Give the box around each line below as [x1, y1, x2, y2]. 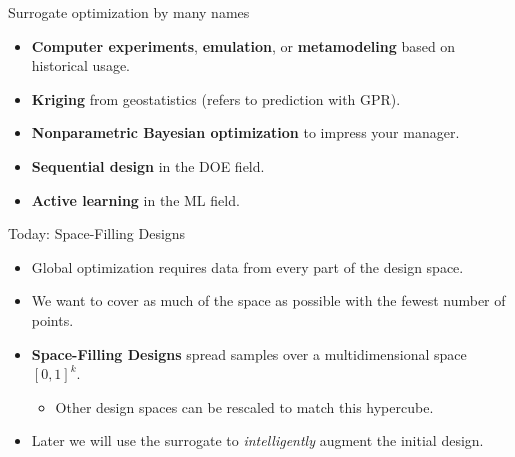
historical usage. [31, 55, 130, 76]
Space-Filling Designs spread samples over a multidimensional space [31, 343, 467, 364]
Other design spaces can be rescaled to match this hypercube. [55, 396, 434, 417]
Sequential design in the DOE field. [31, 155, 265, 176]
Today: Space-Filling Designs [8, 223, 186, 244]
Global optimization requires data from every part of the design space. [31, 256, 464, 277]
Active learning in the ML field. [31, 189, 240, 210]
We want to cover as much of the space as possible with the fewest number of [31, 290, 506, 311]
